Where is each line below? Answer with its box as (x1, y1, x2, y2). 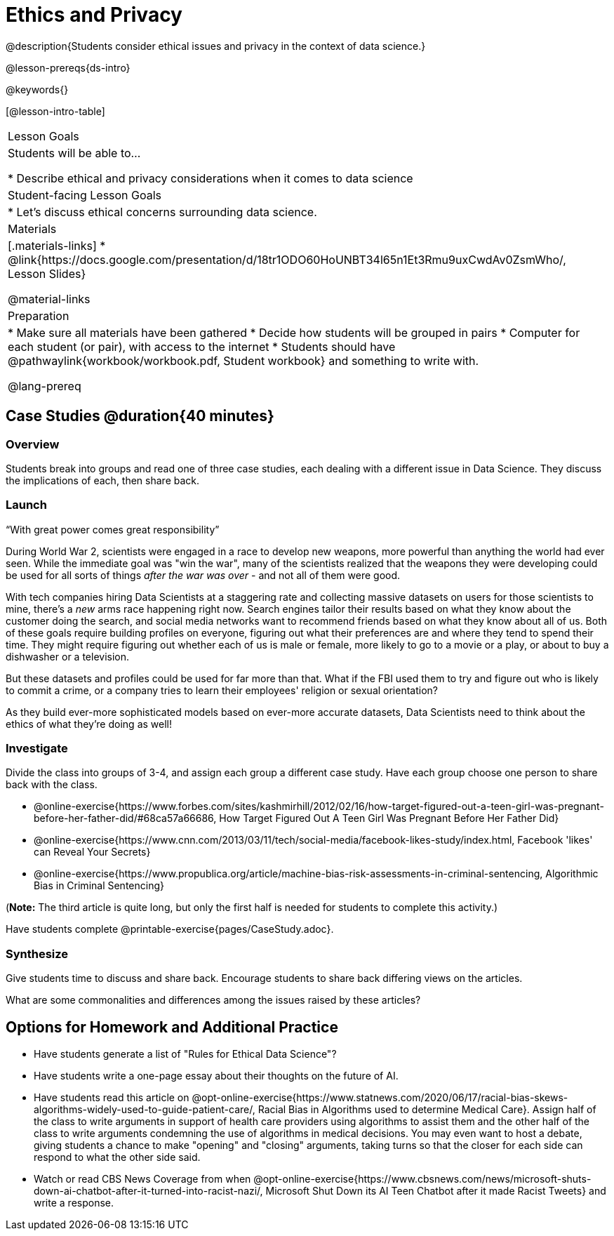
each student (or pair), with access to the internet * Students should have (8, 339, 396, 354)
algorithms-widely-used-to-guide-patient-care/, (34, 1103, 255, 1116)
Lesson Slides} (8, 266, 86, 281)
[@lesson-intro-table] (6, 105, 105, 117)
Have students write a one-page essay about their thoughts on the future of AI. (34, 1070, 399, 1082)
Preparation (8, 308, 69, 323)
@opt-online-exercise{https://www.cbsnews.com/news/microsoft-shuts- (253, 1173, 592, 1185)
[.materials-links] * (8, 238, 106, 253)
